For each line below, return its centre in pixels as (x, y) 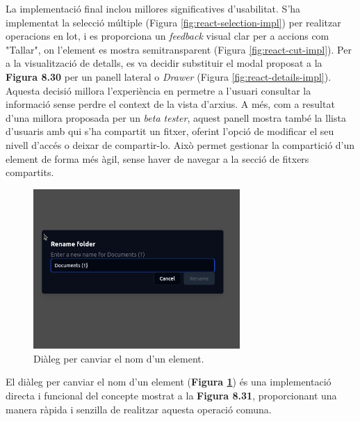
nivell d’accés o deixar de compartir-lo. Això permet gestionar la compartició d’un (180, 144)
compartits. (30, 172)
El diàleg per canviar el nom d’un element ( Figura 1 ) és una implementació (169, 382)
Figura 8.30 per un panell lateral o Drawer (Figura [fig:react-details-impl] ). (169, 76)
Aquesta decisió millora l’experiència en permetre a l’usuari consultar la (158, 90)
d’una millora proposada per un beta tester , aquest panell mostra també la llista (176, 117)
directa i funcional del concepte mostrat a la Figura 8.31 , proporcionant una (171, 395)
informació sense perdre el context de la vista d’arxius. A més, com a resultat (170, 104)
